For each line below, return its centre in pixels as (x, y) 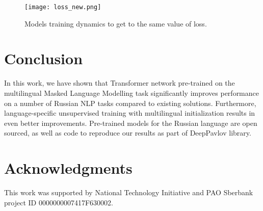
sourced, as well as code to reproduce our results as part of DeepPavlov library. (128, 133)
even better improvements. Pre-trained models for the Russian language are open (131, 123)
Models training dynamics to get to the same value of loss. (116, 23)
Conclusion (44, 58)
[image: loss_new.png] (63, 7)
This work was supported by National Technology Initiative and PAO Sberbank (129, 192)
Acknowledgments (68, 168)
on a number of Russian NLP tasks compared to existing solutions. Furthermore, (130, 103)
